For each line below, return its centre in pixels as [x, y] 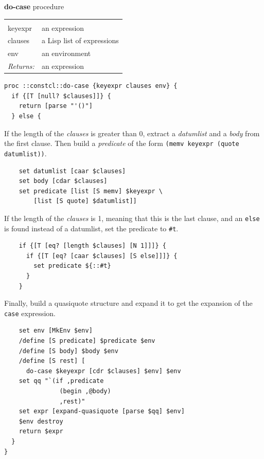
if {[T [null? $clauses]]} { [61, 96]
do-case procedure [34, 6]
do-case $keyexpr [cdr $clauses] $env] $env [103, 371]
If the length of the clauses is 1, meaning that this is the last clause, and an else [132, 218]
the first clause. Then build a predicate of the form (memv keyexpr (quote [122, 143]
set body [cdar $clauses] [63, 181]
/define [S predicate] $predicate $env [87, 341]
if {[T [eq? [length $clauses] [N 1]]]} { [92, 246]
